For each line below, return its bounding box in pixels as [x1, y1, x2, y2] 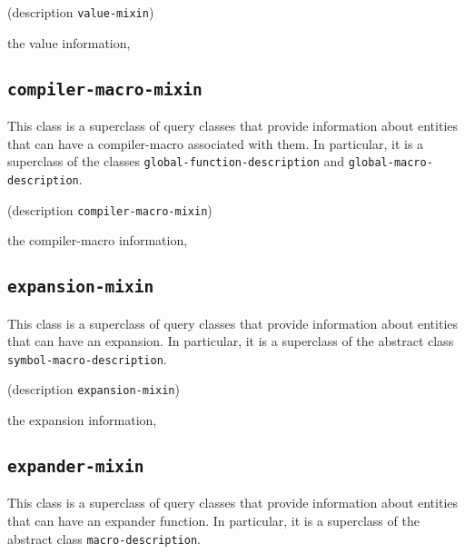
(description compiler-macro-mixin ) [7, 200, 213, 219]
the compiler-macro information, [7, 231, 188, 250]
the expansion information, [7, 411, 157, 430]
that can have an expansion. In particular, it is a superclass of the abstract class [7, 331, 454, 351]
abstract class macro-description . [7, 529, 201, 548]
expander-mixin [7, 457, 144, 477]
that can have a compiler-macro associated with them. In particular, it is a [7, 134, 424, 153]
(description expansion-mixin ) [7, 380, 180, 399]
